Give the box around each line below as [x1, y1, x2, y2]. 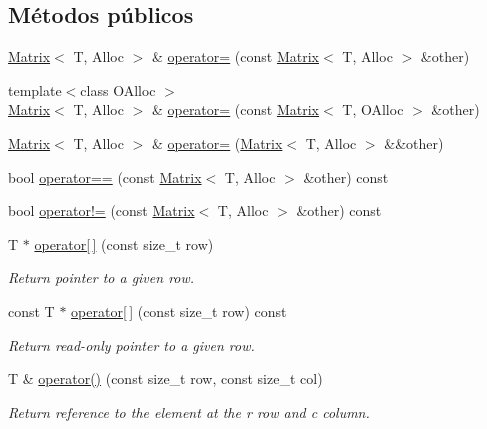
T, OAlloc [342, 99, 404, 120]
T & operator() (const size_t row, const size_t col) [8, 368, 323, 389]
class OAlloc [80, 79, 156, 100]
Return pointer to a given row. [8, 267, 195, 288]
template [8, 79, 62, 100]
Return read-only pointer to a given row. [8, 334, 255, 355]
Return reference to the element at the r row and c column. [8, 401, 370, 422]
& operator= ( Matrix [151, 132, 283, 153]
